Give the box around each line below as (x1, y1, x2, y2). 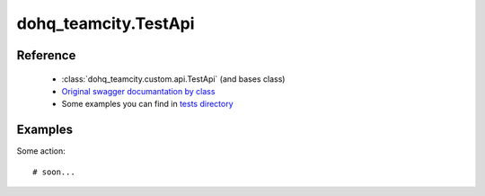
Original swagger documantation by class (61, 85, 216, 96)
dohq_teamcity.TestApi (16, 13, 195, 33)
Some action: (16, 146, 66, 156)
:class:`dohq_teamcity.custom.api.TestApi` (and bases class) (61, 73, 286, 85)
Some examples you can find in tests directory (61, 99, 234, 110)
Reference (16, 48, 76, 63)
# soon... (32, 166, 75, 177)
